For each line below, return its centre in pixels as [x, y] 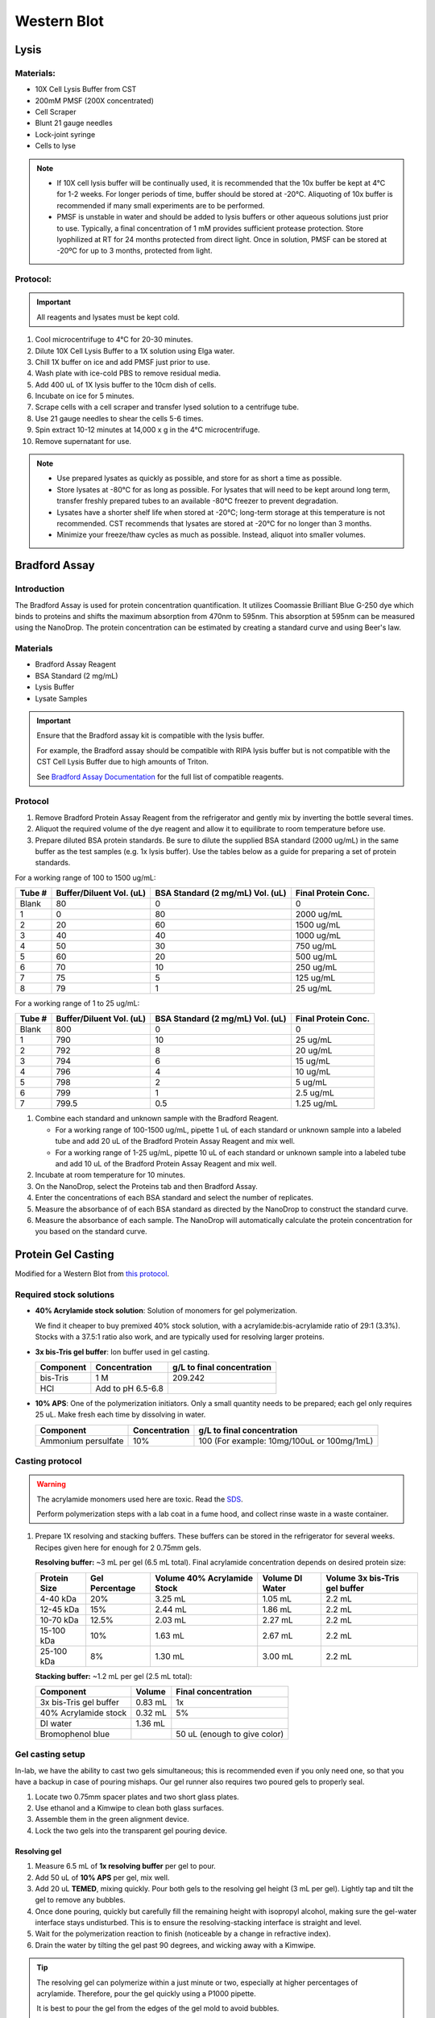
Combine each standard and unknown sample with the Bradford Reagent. [157, 1119]
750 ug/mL [316, 946]
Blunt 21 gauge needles [74, 123]
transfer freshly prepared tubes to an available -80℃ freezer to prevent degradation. [197, 501]
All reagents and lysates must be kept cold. [108, 317]
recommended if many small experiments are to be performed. [161, 205]
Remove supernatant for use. [83, 441]
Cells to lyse [56, 146]
